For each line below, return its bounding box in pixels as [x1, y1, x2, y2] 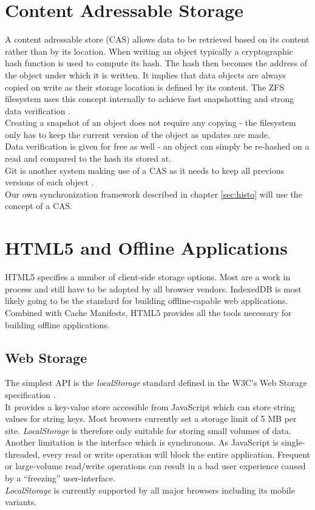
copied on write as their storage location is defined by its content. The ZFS [5, 80, 285, 93]
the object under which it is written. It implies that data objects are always [5, 68, 286, 81]
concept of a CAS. [5, 199, 73, 212]
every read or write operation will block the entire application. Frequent [42, 447, 310, 460]
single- [281, 436, 305, 449]
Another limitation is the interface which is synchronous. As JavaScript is [5, 436, 279, 449]
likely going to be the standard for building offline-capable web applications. [5, 294, 288, 307]
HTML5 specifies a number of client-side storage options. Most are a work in [5, 271, 291, 283]
